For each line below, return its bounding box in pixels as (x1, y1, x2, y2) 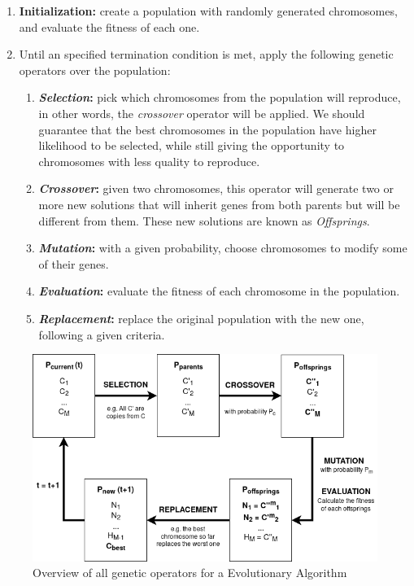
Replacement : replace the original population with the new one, (38, 309, 364, 326)
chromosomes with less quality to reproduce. (38, 152, 260, 169)
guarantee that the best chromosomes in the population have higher (38, 120, 377, 138)
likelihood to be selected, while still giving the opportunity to (38, 137, 345, 154)
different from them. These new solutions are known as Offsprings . (38, 212, 370, 229)
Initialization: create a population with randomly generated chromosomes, (19, 2, 398, 19)
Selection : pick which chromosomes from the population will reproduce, (38, 89, 401, 106)
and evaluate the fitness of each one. (19, 18, 200, 35)
